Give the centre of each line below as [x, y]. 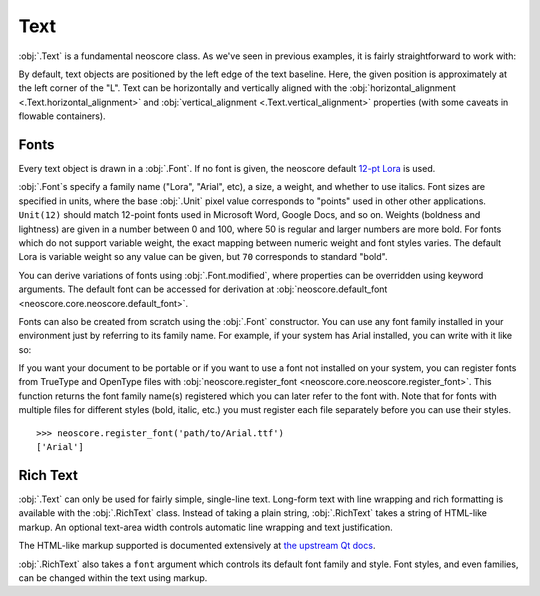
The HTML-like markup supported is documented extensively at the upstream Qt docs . [197, 546]
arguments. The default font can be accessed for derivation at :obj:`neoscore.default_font [203, 289]
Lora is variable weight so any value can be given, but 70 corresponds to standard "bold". [203, 257]
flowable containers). [62, 116]
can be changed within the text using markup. [113, 577]
